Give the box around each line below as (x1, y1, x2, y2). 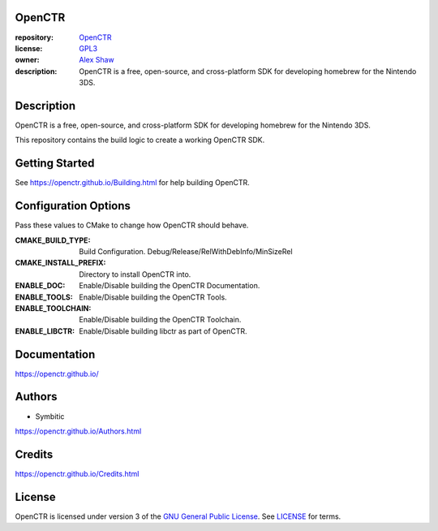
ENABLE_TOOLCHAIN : (15, 303, 92, 313)
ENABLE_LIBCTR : (15, 326, 75, 336)
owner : (15, 55, 40, 65)
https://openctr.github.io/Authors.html (15, 426, 142, 436)
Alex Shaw (79, 55, 115, 65)
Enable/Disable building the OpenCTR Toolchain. (79, 315, 242, 325)
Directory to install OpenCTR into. (79, 269, 191, 279)
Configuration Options (15, 199, 131, 213)
